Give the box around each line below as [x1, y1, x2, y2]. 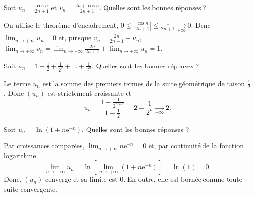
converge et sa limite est [45, 174, 118, 184]
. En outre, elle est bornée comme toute [123, 174, 242, 184]
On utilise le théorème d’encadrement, [4, 20, 119, 30]
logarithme [4, 150, 36, 160]
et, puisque [58, 32, 92, 43]
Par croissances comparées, [4, 140, 85, 151]
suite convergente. [4, 184, 57, 194]
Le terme [4, 78, 31, 88]
